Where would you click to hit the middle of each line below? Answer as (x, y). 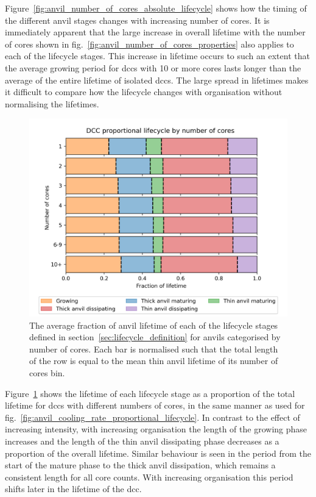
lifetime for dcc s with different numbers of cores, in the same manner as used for (155, 405)
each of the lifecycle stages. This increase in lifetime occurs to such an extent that (157, 56)
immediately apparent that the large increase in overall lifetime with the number (155, 32)
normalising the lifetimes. (52, 103)
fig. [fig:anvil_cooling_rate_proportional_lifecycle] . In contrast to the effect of (153, 417)
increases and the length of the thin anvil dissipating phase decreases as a (142, 441)
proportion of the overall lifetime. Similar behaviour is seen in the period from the (158, 453)
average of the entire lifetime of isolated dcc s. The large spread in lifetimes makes (157, 80)
